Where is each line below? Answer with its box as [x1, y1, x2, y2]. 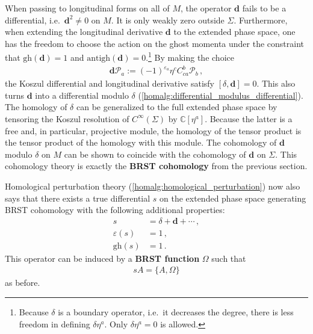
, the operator [180, 2, 232, 14]
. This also [256, 77, 296, 90]
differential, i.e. [5, 13, 60, 26]
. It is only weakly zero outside [111, 13, 225, 26]
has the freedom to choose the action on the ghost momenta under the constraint [5, 37, 304, 49]
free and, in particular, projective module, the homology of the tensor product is [5, 124, 302, 137]
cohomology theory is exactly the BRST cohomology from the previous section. [5, 159, 308, 172]
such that [211, 252, 246, 264]
